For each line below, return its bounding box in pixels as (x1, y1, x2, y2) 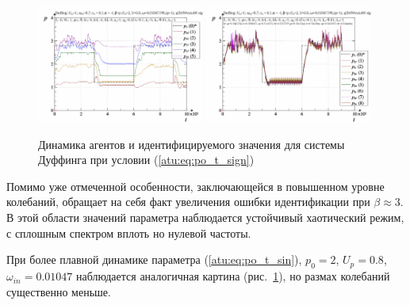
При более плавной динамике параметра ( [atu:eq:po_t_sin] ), (6, 251, 302, 268)
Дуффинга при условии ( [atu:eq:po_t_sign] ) (38, 151, 255, 168)
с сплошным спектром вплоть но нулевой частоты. (6, 224, 251, 241)
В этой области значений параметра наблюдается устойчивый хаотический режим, (6, 209, 404, 226)
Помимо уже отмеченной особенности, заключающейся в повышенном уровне (6, 177, 385, 194)
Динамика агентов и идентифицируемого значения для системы (38, 135, 345, 152)
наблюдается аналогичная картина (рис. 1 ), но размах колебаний (76, 268, 390, 284)
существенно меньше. (6, 283, 111, 299)
